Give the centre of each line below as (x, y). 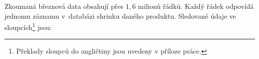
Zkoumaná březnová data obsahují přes (64, 6)
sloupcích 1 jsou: (28, 26)
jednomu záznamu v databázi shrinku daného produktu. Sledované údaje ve (120, 15)
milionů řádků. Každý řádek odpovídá (196, 6)
